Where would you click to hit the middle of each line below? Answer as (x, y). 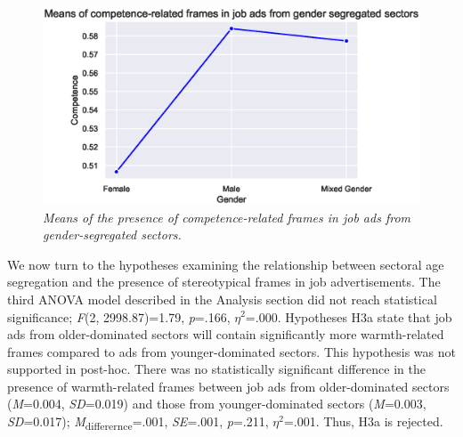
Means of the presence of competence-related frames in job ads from (227, 217)
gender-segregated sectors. (112, 235)
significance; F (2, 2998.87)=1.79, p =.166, (119, 316)
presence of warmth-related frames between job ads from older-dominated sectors (228, 386)
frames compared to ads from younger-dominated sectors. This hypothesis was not (231, 351)
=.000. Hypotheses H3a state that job (349, 316)
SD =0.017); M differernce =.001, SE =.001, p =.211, (138, 422)
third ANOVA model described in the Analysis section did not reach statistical (222, 299)
